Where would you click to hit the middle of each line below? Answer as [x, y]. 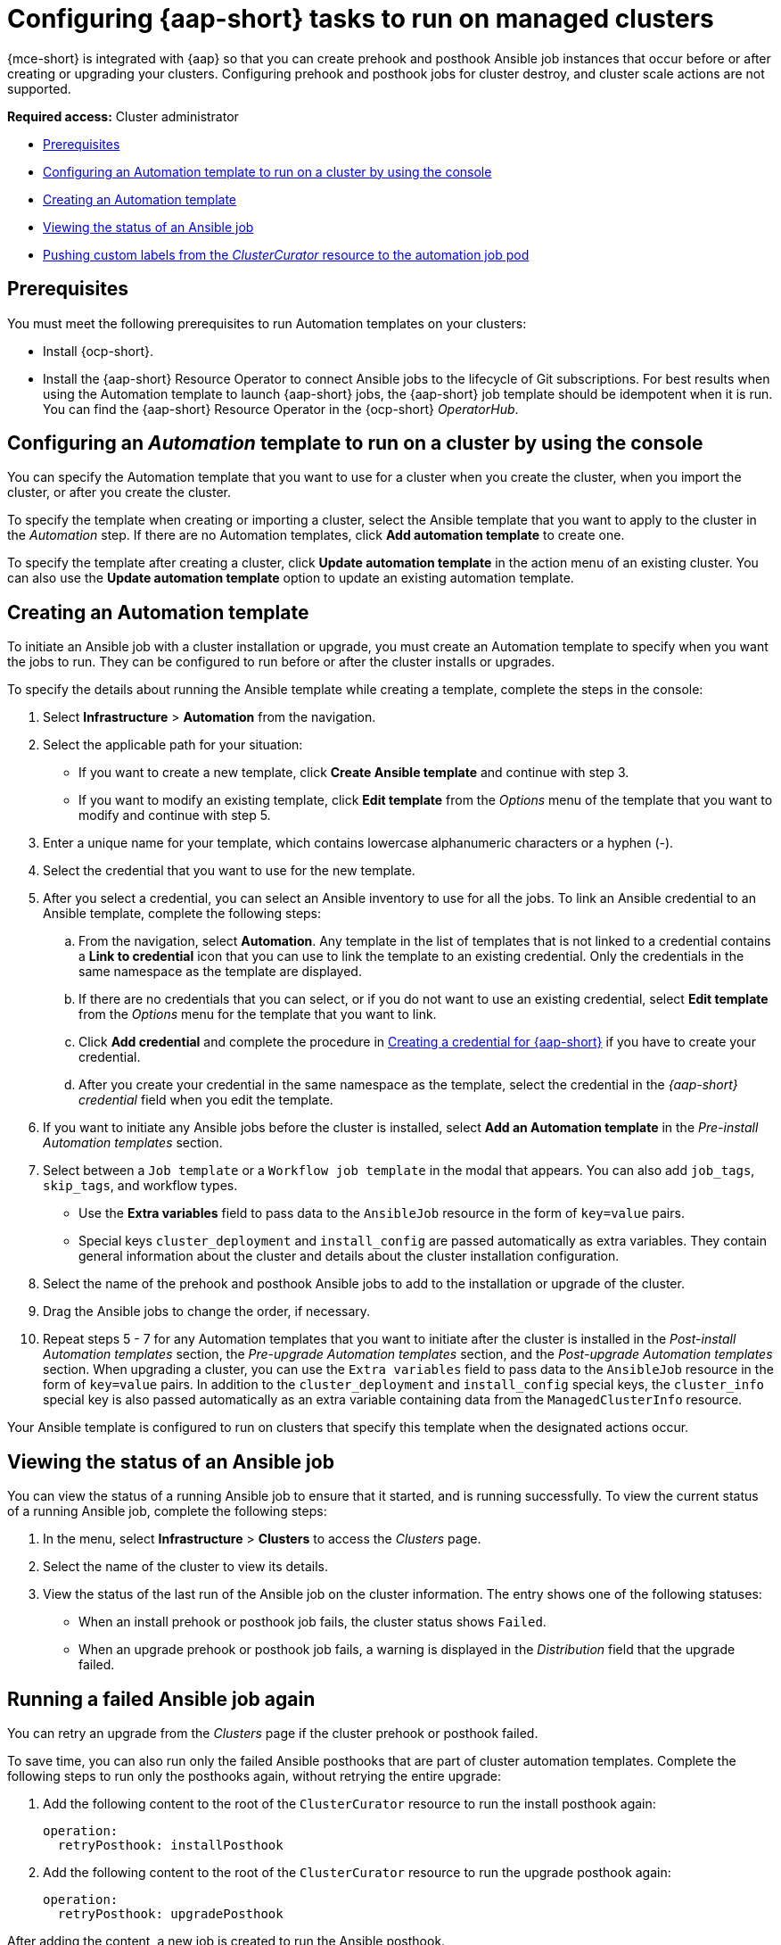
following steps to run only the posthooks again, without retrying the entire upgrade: [255, 1775]
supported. [39, 88]
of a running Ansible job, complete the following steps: [167, 1511]
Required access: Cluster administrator [123, 116]
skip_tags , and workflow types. [140, 1186]
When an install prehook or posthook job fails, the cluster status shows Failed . [312, 1622]
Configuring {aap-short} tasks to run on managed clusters [361, 19]
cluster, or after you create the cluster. [119, 492]
